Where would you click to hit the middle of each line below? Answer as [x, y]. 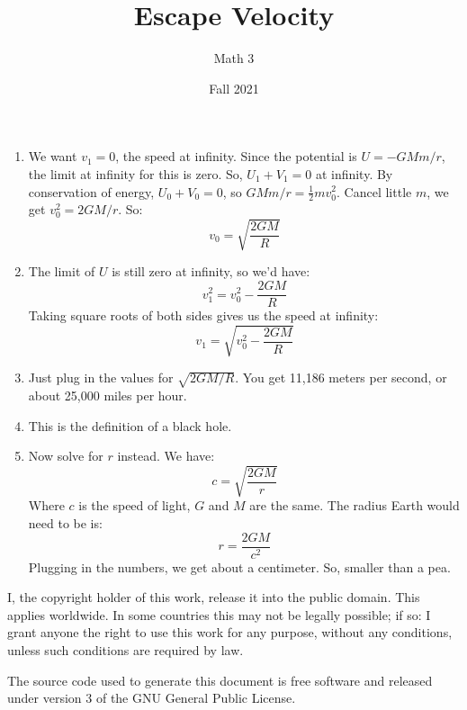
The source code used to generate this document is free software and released [220, 680]
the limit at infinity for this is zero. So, [135, 173]
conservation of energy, [91, 191]
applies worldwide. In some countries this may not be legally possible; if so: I [219, 614]
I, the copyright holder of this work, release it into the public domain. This [214, 597]
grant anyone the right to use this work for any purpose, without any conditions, [230, 632]
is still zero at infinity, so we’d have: [211, 271]
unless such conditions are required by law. [126, 649]
